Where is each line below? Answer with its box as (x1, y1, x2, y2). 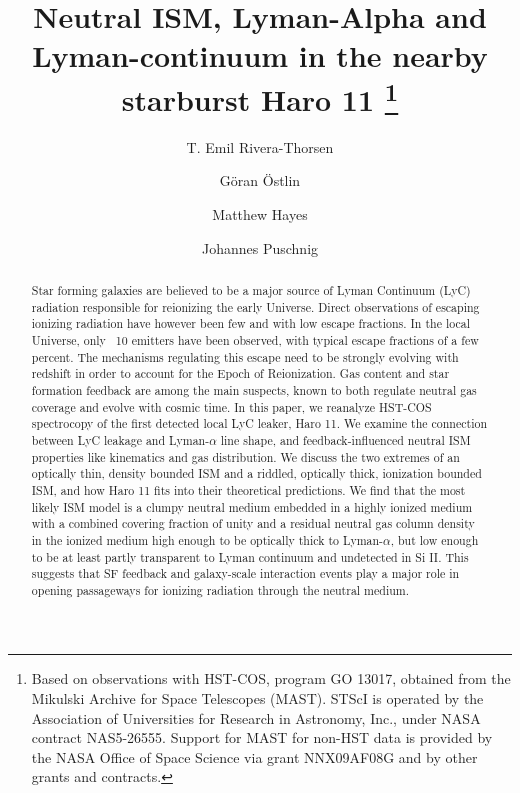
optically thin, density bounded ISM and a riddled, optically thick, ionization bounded (31, 465, 482, 482)
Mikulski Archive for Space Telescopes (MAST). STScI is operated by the (31, 688, 484, 709)
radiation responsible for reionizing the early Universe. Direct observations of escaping (31, 298, 480, 315)
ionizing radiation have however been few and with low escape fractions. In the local (31, 315, 470, 332)
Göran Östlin (219, 170, 301, 191)
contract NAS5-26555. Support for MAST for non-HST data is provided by (31, 727, 493, 748)
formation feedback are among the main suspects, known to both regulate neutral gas (31, 381, 477, 398)
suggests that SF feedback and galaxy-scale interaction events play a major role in (31, 565, 460, 582)
